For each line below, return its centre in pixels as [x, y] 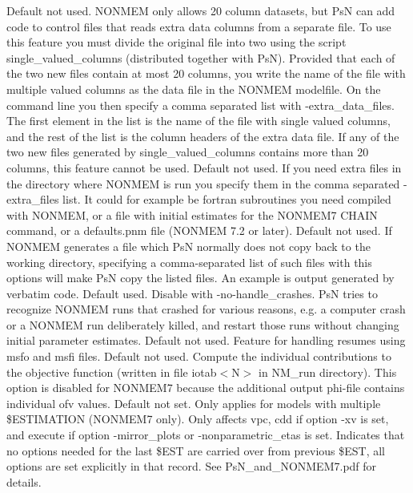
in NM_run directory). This [328, 372]
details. [24, 481]
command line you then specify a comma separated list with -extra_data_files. [200, 105]
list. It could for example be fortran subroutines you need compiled [227, 199]
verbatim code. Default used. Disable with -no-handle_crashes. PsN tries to [192, 293]
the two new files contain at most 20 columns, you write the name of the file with [206, 73]
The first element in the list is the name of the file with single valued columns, [198, 121]
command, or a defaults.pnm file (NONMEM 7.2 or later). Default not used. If [199, 230]
